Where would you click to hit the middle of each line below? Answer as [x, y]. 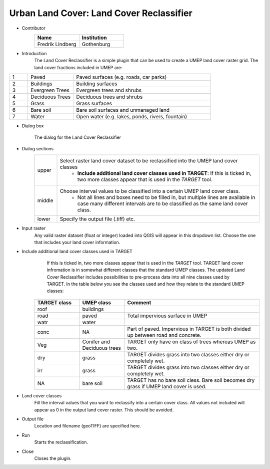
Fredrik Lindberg [57, 44]
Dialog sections [38, 148]
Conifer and [96, 342]
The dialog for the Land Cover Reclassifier [78, 137]
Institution [94, 38]
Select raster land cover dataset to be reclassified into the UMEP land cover [149, 161]
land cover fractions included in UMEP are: [78, 67]
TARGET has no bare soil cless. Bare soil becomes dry [191, 380]
